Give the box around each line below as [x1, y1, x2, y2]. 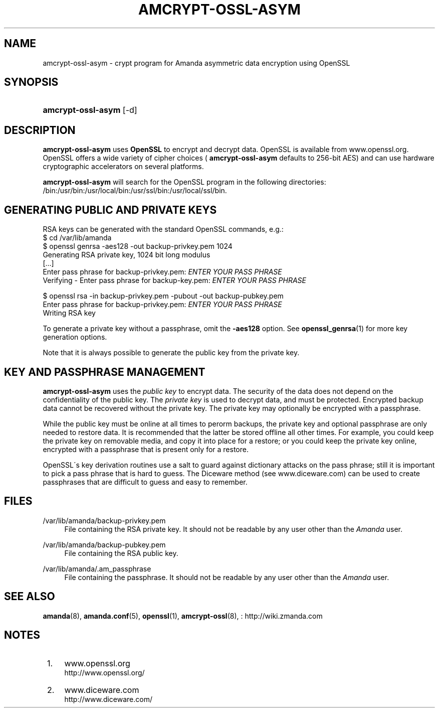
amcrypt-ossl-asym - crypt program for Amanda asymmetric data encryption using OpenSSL [43, 58, 350, 67]
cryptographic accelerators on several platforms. [43, 162, 204, 171]
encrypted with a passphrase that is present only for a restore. [43, 445, 249, 454]
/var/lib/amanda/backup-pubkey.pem [43, 540, 166, 549]
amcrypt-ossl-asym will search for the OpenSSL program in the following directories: [43, 178, 326, 187]
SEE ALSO [4, 590, 55, 603]
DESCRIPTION [4, 123, 76, 136]
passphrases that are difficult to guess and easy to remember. [43, 477, 248, 486]
